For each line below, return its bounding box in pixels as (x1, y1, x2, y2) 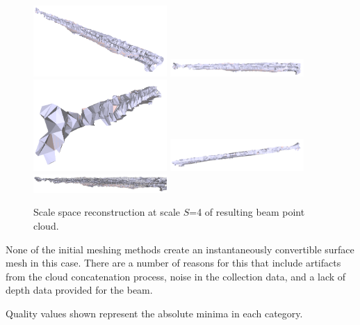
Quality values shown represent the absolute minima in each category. (6, 306, 303, 321)
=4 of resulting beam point (189, 205, 305, 219)
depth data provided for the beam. (6, 283, 153, 297)
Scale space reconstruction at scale (33, 205, 181, 219)
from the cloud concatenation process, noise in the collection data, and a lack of (6, 269, 346, 283)
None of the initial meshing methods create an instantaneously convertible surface (6, 241, 354, 256)
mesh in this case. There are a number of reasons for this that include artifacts (6, 255, 341, 270)
